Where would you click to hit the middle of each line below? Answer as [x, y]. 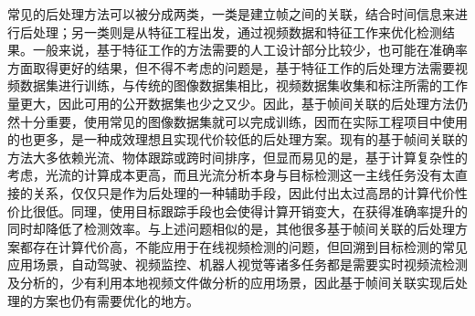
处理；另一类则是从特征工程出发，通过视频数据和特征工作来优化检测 [237, 32]
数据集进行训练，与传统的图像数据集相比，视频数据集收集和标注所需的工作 [243, 85]
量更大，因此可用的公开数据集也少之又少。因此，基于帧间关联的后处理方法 [231, 103]
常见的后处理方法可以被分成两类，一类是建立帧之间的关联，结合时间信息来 [231, 14]
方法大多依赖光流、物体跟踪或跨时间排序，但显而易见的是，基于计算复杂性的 [237, 157]
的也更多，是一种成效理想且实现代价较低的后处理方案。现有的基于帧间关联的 [237, 139]
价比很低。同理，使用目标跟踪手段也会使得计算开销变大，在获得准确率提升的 [237, 211]
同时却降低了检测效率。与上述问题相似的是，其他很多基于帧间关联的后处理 [231, 229]
